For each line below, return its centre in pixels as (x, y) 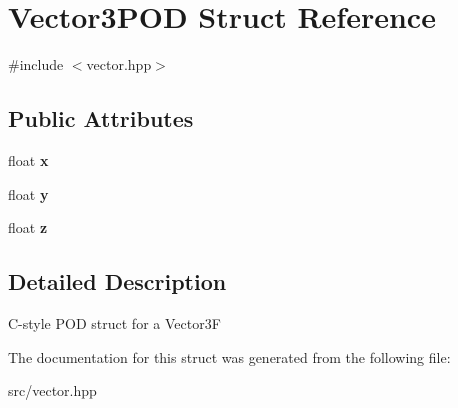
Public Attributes (101, 118)
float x (28, 159)
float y (28, 193)
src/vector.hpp (52, 390)
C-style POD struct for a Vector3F (114, 322)
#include (36, 64)
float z (28, 227)
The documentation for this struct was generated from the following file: (229, 356)
